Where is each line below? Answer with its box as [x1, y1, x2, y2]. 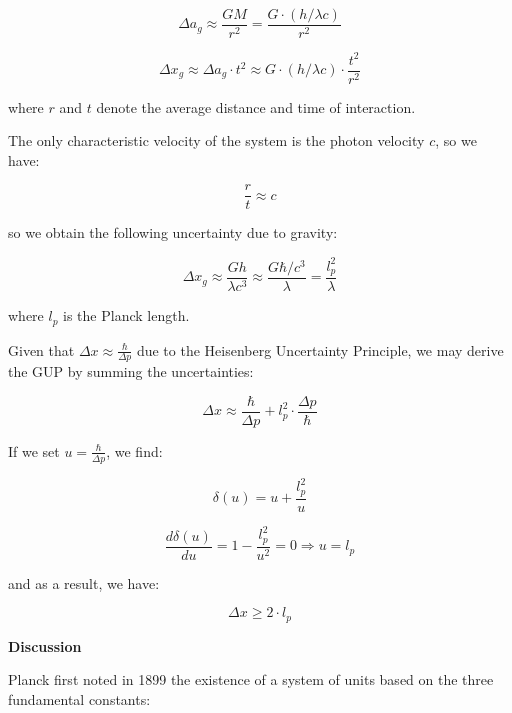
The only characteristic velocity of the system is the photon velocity [8, 130, 425, 151]
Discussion [8, 635, 82, 656]
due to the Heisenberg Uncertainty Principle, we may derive [136, 339, 504, 360]
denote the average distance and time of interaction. [96, 96, 416, 117]
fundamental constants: [8, 689, 151, 710]
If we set [8, 440, 60, 461]
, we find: [106, 440, 163, 461]
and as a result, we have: [8, 572, 160, 593]
